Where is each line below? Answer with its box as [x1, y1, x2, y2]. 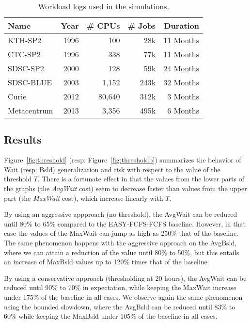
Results [4, 132, 42, 147]
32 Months [163, 77, 200, 88]
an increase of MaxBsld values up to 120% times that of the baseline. [4, 257, 209, 267]
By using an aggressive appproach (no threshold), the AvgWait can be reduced [4, 209, 237, 219]
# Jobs [127, 20, 156, 31]
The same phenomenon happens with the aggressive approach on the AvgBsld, [4, 237, 237, 247]
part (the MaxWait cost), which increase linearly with [4, 193, 163, 203]
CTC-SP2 [8, 49, 41, 60]
